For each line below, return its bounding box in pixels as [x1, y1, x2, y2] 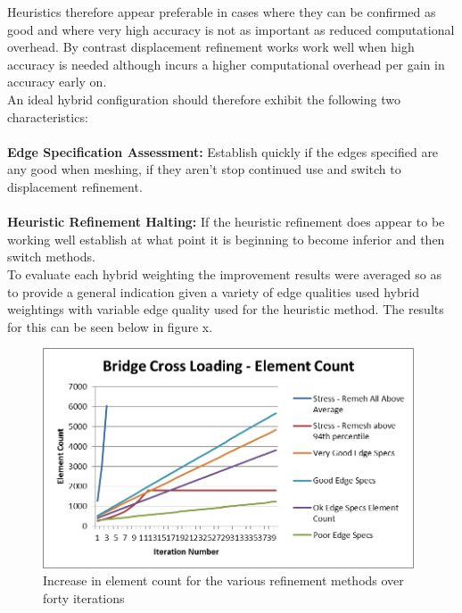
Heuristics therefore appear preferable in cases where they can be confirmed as [7, 3, 436, 21]
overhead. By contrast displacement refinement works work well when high [7, 37, 415, 56]
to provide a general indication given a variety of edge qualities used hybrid [7, 282, 419, 301]
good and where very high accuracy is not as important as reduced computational [7, 20, 455, 38]
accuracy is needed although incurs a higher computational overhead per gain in [7, 54, 445, 73]
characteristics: [7, 107, 88, 126]
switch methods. [7, 247, 95, 266]
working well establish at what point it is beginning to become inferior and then [7, 229, 445, 248]
